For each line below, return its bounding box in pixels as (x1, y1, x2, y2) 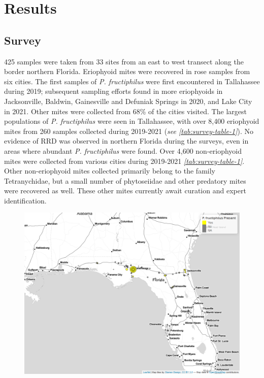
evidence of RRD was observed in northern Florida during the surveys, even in (4, 135, 249, 146)
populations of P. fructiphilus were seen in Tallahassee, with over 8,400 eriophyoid (4, 116, 259, 126)
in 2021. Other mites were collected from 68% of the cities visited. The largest (4, 106, 247, 116)
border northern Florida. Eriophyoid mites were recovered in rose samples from (4, 66, 250, 77)
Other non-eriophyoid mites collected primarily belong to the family (4, 165, 215, 176)
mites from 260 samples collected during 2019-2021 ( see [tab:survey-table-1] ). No (4, 125, 253, 136)
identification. (4, 195, 47, 205)
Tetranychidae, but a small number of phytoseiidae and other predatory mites (4, 175, 246, 186)
